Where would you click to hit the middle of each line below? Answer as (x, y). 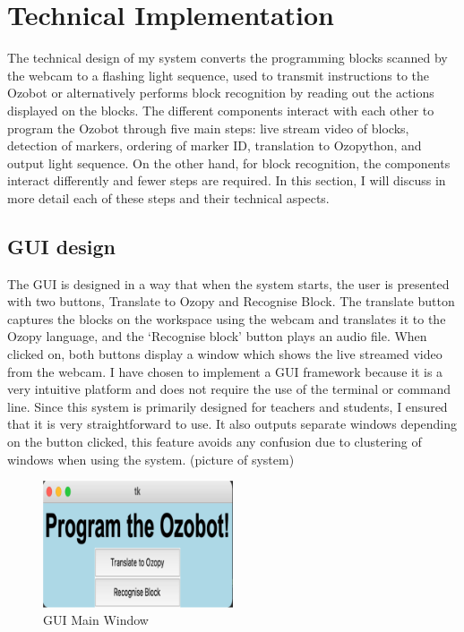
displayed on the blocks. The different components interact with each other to (221, 110)
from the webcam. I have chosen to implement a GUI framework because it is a (225, 371)
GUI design (61, 246)
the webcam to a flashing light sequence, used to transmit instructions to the (219, 75)
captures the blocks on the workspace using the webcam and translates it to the (227, 318)
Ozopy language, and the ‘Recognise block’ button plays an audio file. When (217, 336)
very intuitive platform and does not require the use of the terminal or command (229, 389)
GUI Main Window (96, 620)
